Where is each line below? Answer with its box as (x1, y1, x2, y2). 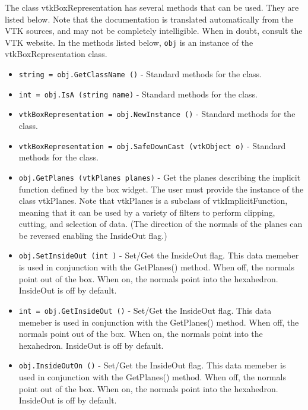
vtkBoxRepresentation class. (5, 48, 107, 60)
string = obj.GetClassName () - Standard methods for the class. (18, 68, 262, 80)
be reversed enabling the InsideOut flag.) (18, 229, 167, 241)
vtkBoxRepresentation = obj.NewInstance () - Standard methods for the (18, 108, 296, 120)
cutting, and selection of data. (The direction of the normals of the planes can (18, 217, 303, 230)
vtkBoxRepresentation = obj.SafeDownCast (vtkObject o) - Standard (18, 139, 286, 152)
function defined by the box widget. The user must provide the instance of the (18, 182, 304, 195)
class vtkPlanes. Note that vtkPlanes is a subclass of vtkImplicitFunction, (18, 194, 288, 207)
